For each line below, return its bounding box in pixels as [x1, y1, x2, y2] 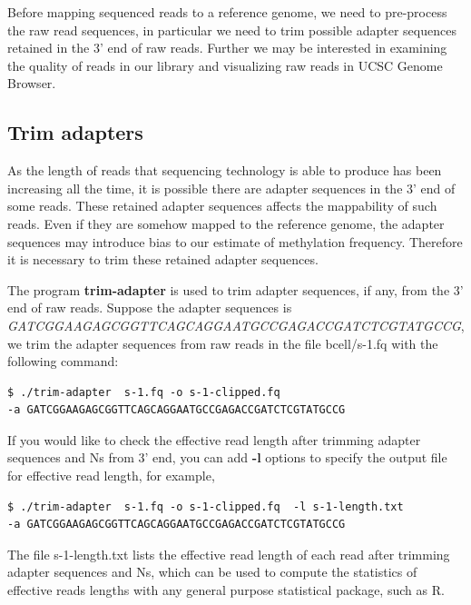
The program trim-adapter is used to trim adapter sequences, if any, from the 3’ [7, 280, 464, 299]
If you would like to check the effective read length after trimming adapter [7, 430, 421, 449]
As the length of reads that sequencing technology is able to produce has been [7, 161, 442, 180]
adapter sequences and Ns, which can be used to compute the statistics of [7, 562, 417, 581]
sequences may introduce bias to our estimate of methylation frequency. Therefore [7, 232, 463, 251]
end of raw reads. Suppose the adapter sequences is [7, 298, 292, 317]
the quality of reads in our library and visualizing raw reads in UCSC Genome [7, 55, 443, 74]
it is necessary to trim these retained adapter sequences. [7, 250, 319, 269]
